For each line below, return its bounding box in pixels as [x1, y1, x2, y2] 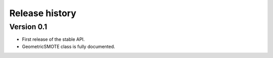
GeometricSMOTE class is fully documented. [22, 43, 116, 49]
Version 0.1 [9, 22, 48, 31]
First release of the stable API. [22, 36, 85, 42]
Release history [9, 8, 77, 19]
